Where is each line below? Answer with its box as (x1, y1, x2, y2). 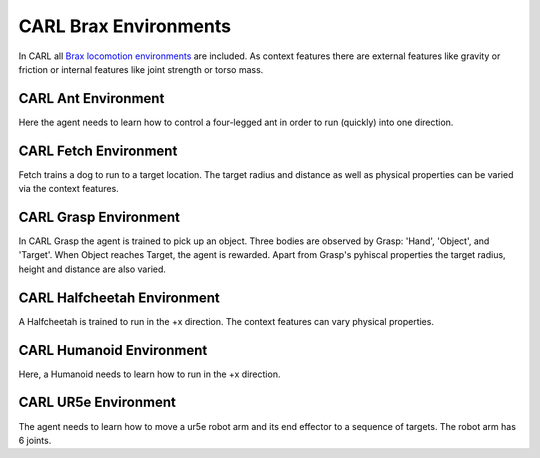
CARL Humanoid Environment (18, 341, 208, 359)
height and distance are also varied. (18, 263, 167, 275)
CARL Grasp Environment (18, 208, 180, 225)
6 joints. (18, 434, 52, 446)
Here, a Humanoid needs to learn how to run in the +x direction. (18, 368, 281, 380)
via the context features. (18, 183, 119, 195)
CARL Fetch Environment (18, 142, 178, 159)
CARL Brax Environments (18, 15, 232, 37)
